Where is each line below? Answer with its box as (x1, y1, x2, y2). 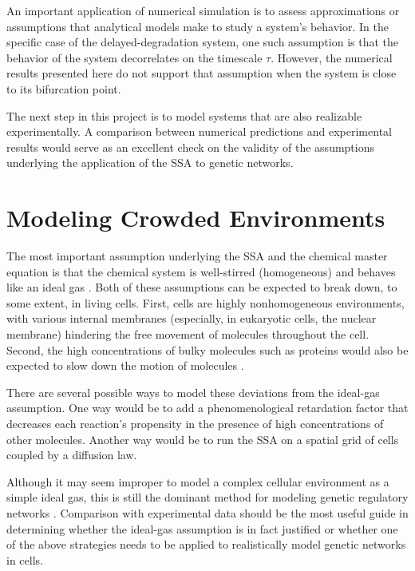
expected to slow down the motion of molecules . (6, 357, 244, 374)
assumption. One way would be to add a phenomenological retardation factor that (6, 399, 409, 416)
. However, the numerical (271, 49, 393, 65)
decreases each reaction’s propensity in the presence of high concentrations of (6, 415, 384, 431)
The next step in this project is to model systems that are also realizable (6, 107, 362, 124)
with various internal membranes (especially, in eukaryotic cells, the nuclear (6, 310, 377, 327)
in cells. (6, 551, 43, 568)
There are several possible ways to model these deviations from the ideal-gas (6, 383, 380, 400)
